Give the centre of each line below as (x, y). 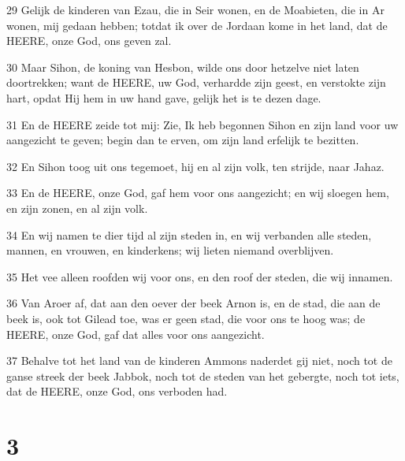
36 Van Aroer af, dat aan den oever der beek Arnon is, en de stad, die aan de (193, 303)
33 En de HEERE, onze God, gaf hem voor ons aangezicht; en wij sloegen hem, (198, 193)
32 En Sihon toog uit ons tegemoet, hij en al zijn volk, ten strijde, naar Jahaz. (195, 166)
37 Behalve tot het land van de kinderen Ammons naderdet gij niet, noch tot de (199, 361)
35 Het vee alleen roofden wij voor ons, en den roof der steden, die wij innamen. (200, 276)
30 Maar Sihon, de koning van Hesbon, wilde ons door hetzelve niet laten (183, 67)
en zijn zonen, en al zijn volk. (77, 208)
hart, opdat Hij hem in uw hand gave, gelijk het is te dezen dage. (164, 97)
